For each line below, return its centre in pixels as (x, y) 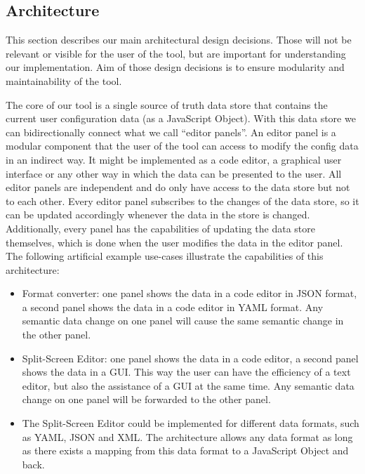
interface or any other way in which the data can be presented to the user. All (174, 173)
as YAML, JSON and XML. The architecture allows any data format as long (187, 436)
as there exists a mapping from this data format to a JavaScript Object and (185, 450)
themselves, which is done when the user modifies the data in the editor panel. (174, 242)
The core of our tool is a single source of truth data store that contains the (167, 104)
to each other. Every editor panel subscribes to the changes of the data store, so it (182, 200)
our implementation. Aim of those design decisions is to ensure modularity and (175, 67)
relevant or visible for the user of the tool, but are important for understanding (176, 53)
